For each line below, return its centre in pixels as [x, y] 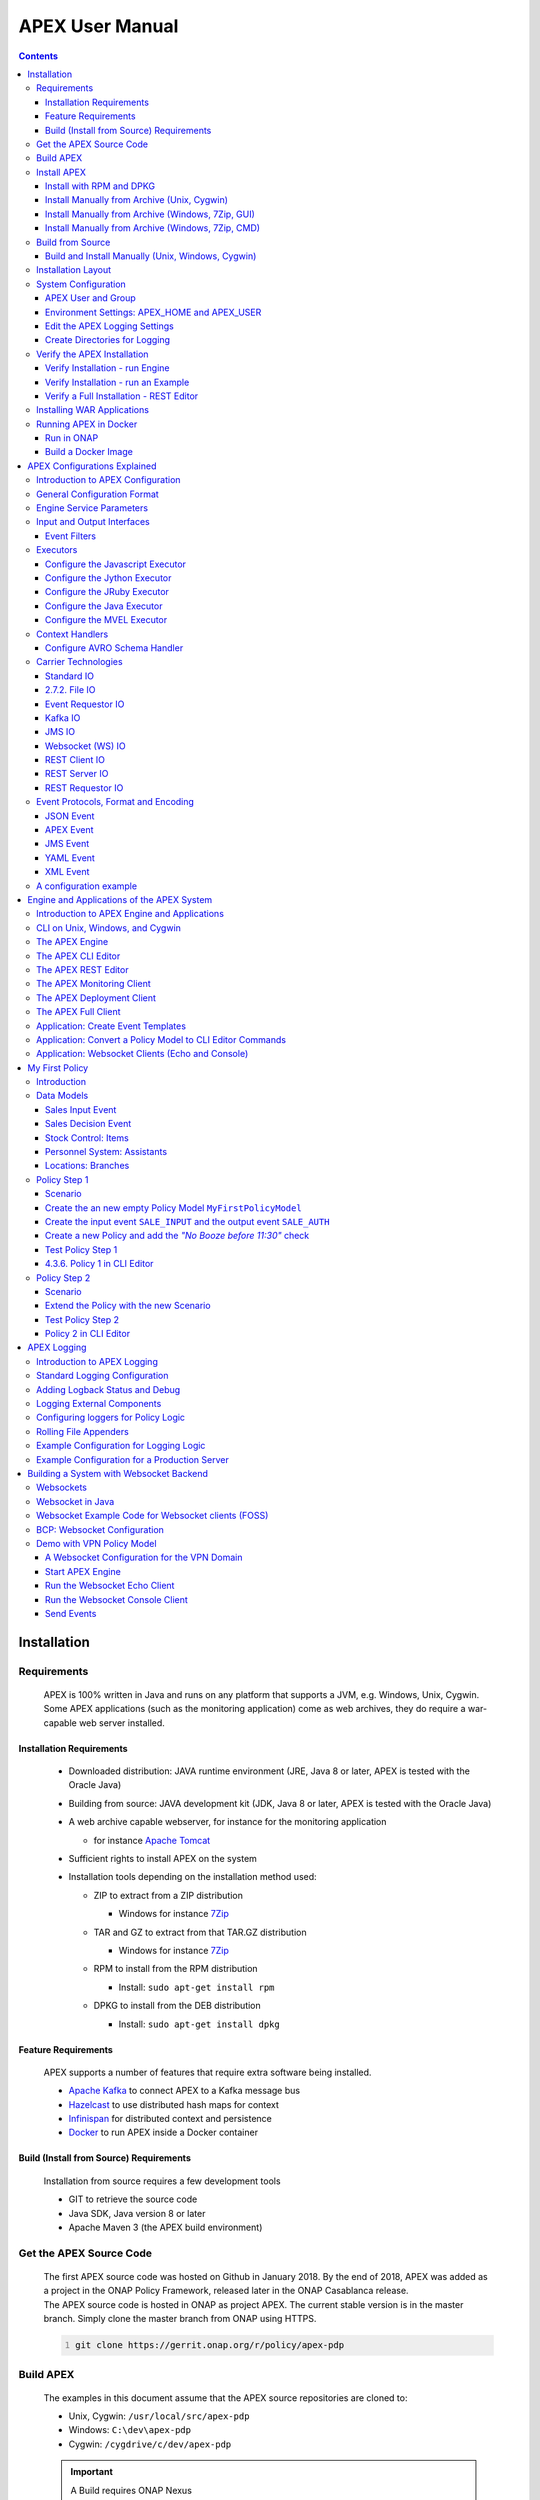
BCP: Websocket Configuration [100, 1529]
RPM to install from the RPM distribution [176, 1969]
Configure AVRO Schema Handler [114, 647]
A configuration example [87, 886]
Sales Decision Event [88, 1124]
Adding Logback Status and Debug [108, 1389]
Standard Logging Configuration [102, 1376]
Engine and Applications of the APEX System [120, 899]
